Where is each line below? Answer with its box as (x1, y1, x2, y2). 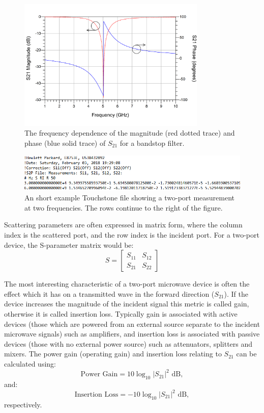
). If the (224, 288, 248, 299)
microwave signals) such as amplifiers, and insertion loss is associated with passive (4, 328, 260, 339)
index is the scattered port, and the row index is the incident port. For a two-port (4, 229, 259, 240)
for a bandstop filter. (120, 138, 185, 148)
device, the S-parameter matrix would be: (4, 239, 134, 250)
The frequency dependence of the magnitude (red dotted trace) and (24, 127, 235, 138)
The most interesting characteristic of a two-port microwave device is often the (4, 278, 250, 289)
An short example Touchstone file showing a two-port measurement (24, 192, 234, 203)
